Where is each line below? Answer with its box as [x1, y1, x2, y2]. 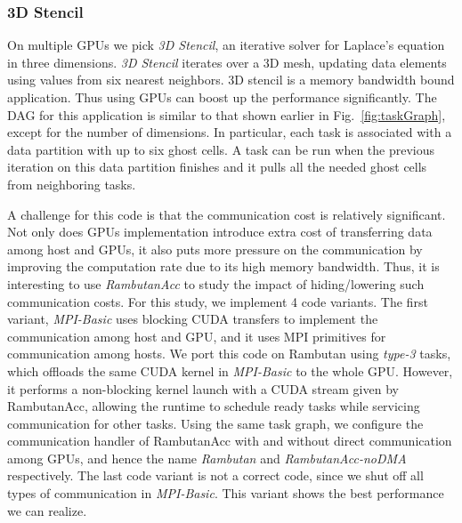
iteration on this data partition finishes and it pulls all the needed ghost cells [7, 157, 427, 176]
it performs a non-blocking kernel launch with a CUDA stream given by [7, 379, 399, 398]
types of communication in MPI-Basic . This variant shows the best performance [7, 484, 444, 503]
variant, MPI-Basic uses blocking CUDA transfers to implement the [7, 310, 378, 328]
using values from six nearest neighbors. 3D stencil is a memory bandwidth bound [7, 70, 455, 89]
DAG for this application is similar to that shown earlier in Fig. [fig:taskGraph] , [7, 105, 446, 124]
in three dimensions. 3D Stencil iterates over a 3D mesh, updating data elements [7, 52, 447, 71]
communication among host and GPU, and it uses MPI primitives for [7, 326, 386, 345]
